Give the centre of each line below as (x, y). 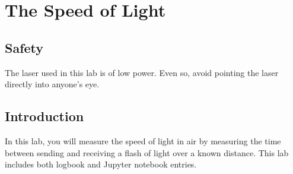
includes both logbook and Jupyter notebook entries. (101, 164)
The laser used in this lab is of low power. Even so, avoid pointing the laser (142, 72)
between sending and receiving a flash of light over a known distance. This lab (147, 152)
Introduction (44, 116)
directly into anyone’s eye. (52, 84)
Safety (24, 47)
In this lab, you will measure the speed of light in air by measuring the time (143, 140)
